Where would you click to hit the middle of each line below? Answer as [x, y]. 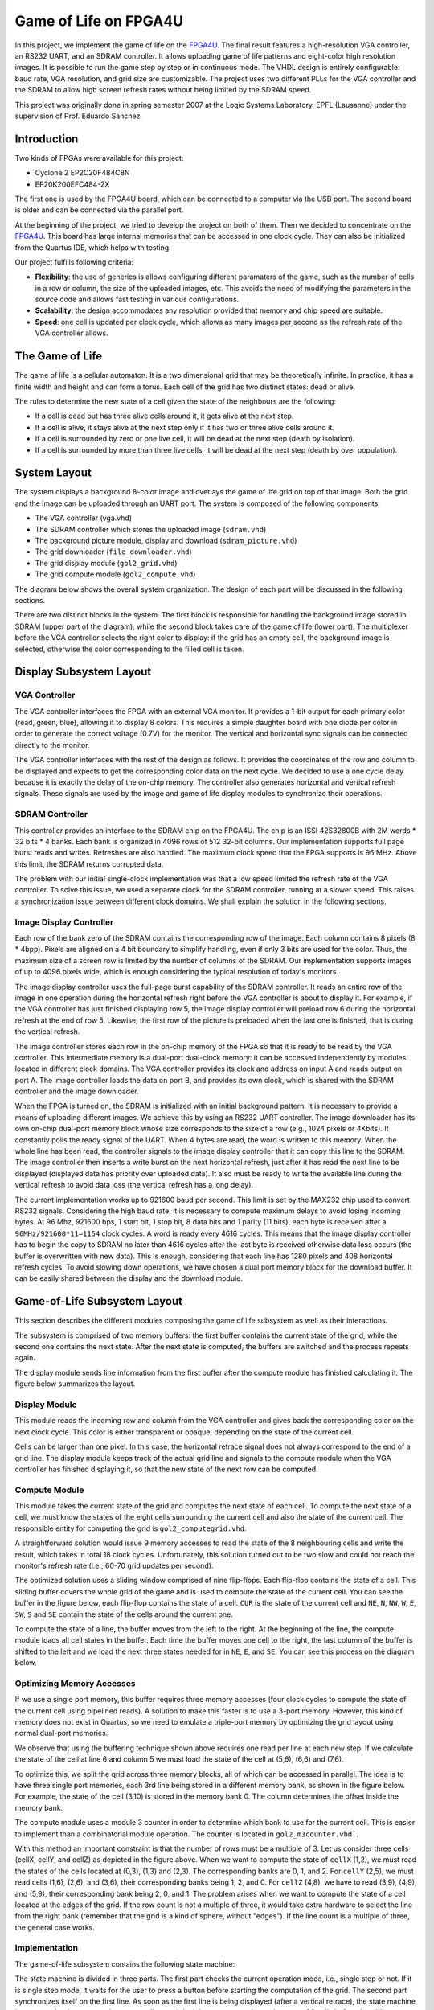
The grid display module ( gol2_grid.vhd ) [106, 563]
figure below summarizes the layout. [75, 1384]
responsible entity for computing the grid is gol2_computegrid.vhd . [131, 1528]
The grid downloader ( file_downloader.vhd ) [113, 552]
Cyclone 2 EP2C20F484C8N [82, 173]
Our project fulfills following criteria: [74, 262]
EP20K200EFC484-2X [72, 184]
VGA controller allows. [72, 333]
